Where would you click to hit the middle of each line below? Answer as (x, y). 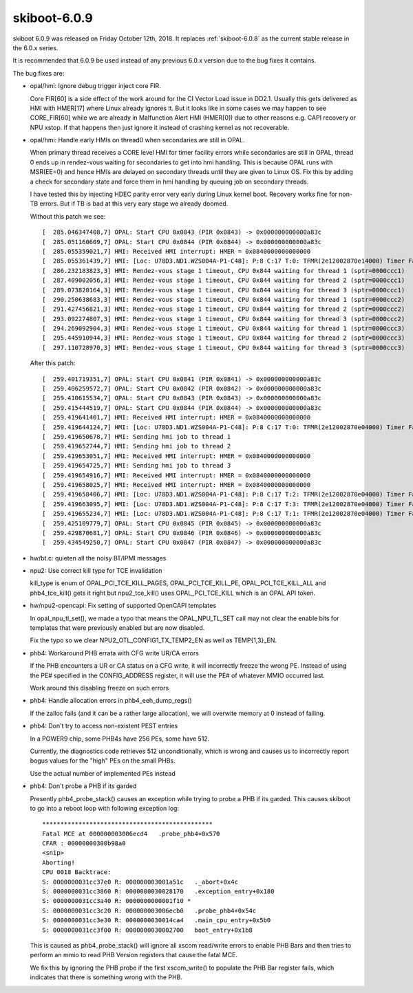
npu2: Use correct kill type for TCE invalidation (96, 571)
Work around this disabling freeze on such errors (99, 688)
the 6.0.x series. (35, 47)
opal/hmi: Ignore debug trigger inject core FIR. (95, 86)
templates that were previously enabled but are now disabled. (117, 628)
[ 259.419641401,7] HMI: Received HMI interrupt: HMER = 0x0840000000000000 (177, 417)
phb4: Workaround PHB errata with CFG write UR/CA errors (115, 653)
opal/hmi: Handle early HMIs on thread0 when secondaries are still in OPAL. (137, 140)
